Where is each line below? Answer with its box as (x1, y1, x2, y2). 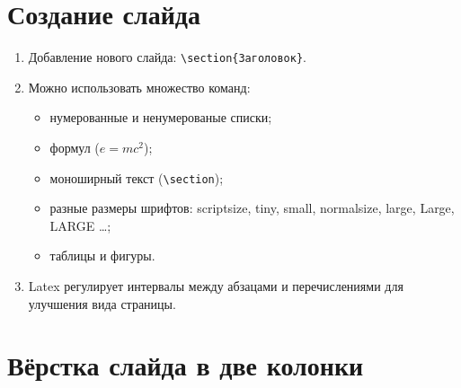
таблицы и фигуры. (49, 246, 155, 265)
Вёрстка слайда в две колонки (7, 347, 364, 384)
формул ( (49, 137, 100, 156)
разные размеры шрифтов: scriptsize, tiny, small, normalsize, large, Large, (49, 198, 455, 217)
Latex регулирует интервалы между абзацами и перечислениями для (28, 277, 403, 295)
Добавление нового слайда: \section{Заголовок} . (28, 48, 306, 66)
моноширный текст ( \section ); (49, 168, 224, 187)
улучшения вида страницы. (28, 294, 176, 313)
